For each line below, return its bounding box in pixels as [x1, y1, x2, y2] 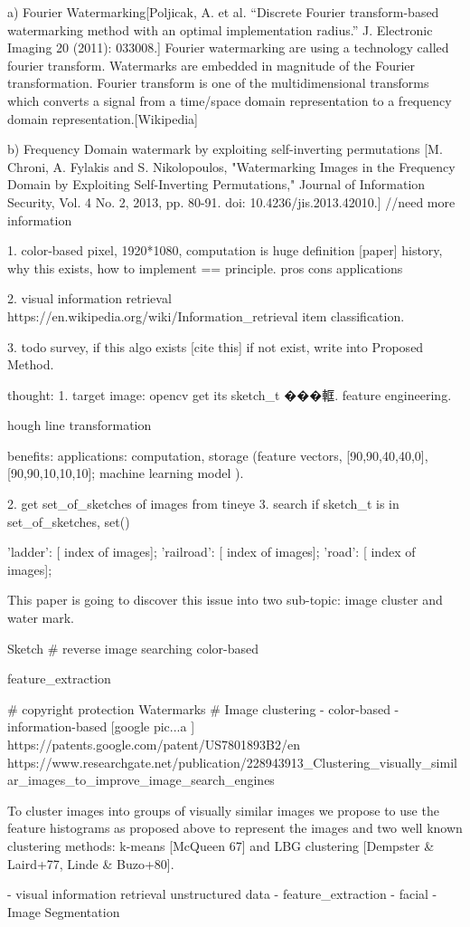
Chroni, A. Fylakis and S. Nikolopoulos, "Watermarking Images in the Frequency [7, 157, 456, 176]
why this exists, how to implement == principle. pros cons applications [7, 258, 403, 277]
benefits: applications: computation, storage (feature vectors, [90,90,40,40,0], [7, 445, 428, 464]
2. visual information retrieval [7, 289, 172, 308]
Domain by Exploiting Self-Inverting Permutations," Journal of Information [7, 175, 426, 194]
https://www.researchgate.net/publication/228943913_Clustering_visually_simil [7, 752, 457, 771]
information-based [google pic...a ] [7, 717, 195, 736]
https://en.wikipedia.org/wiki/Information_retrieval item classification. [7, 306, 405, 325]
